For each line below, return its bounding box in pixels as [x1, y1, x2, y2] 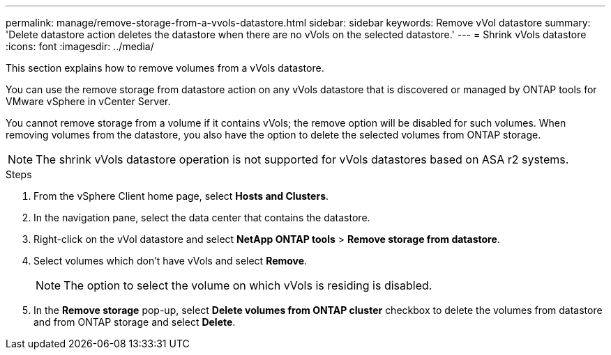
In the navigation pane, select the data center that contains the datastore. [33, 212, 370, 223]
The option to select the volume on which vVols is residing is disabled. [63, 278, 432, 292]
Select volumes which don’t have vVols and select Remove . [33, 255, 308, 267]
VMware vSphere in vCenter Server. [6, 95, 171, 107]
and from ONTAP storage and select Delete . [33, 316, 236, 328]
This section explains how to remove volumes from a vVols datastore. [6, 62, 324, 74]
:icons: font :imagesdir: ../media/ [6, 40, 154, 52]
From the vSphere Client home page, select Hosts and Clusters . [33, 190, 329, 202]
